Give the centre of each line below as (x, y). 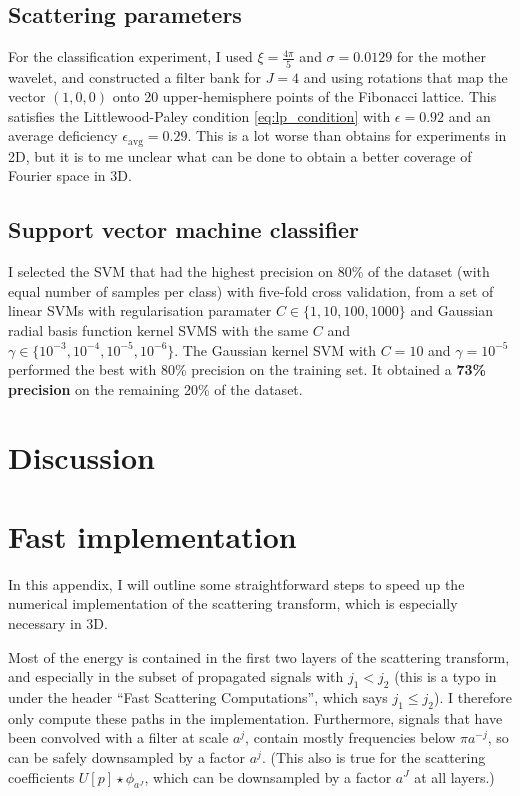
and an (469, 115)
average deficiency (63, 135)
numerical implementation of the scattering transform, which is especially (233, 603)
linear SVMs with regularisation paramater (140, 310)
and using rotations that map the (405, 76)
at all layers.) (454, 776)
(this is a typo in (445, 676)
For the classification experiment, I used (130, 56)
